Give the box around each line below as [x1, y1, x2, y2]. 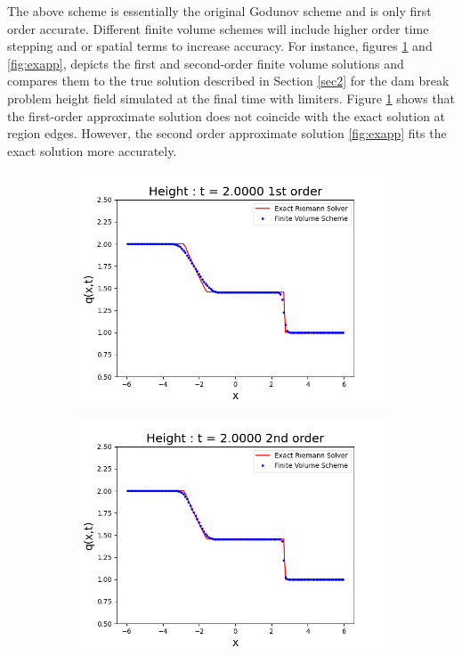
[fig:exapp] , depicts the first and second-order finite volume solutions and [7, 53, 404, 72]
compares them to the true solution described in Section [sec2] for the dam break [7, 71, 450, 90]
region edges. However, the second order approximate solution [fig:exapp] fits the [7, 124, 447, 143]
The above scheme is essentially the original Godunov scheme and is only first [7, 2, 432, 20]
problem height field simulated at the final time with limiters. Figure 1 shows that [7, 88, 456, 107]
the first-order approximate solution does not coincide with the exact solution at [7, 106, 446, 125]
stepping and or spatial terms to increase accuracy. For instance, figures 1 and [7, 37, 433, 55]
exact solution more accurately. [7, 141, 177, 160]
